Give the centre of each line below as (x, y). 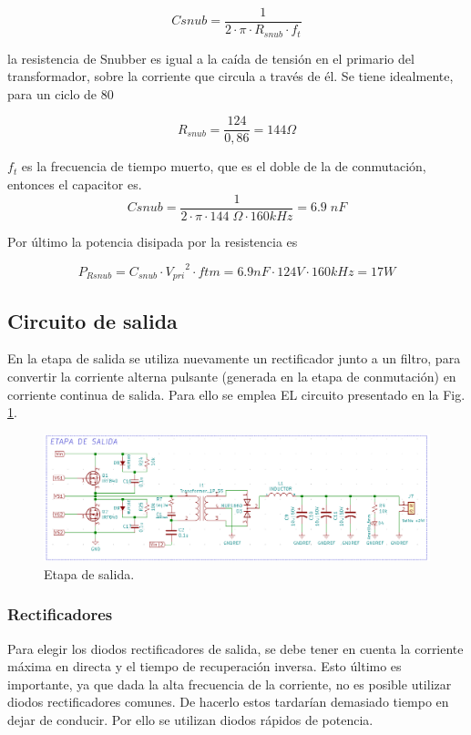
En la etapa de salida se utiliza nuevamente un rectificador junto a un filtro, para (234, 358)
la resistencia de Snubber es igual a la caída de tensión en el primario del (211, 58)
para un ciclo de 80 (61, 93)
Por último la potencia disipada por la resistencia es (153, 241)
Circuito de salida (92, 320)
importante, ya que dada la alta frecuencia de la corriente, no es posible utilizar (230, 684)
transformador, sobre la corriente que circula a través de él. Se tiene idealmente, (230, 76)
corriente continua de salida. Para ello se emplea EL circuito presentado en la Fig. (236, 394)
